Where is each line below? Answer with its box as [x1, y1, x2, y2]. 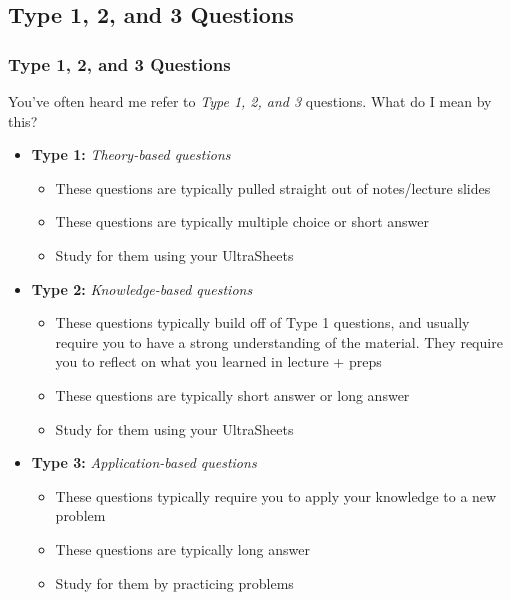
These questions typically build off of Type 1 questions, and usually [55, 312, 470, 333]
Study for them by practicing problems [55, 572, 294, 593]
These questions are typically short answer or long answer [55, 384, 410, 405]
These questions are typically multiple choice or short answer [55, 211, 430, 232]
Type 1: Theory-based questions [31, 144, 231, 165]
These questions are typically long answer [55, 538, 310, 559]
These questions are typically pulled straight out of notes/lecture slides [55, 177, 491, 198]
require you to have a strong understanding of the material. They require [55, 331, 503, 352]
